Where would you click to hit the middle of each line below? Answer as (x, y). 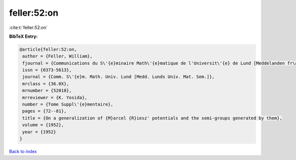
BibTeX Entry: (23, 36)
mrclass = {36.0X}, (46, 84)
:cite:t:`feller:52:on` (28, 27)
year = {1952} (39, 132)
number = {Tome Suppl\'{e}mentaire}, (68, 105)
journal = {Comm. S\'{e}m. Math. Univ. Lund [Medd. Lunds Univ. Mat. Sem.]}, (118, 77)
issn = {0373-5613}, (47, 70)
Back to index (23, 151)
